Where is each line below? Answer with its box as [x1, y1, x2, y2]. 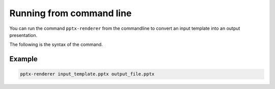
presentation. [9, 32, 38, 38]
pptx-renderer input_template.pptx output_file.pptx [20, 71, 155, 77]
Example [9, 55, 38, 63]
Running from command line [9, 8, 132, 19]
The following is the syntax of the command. [9, 41, 103, 48]
